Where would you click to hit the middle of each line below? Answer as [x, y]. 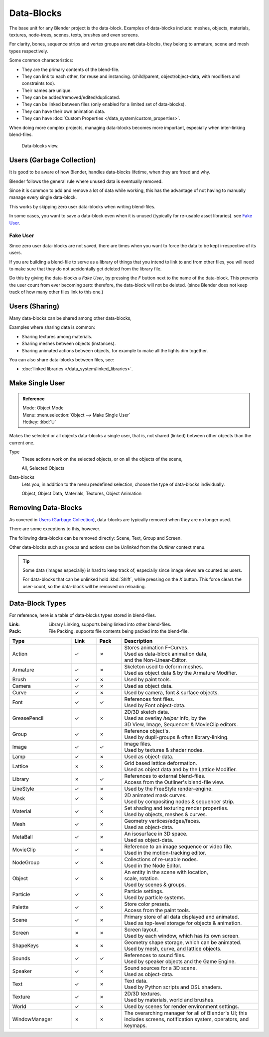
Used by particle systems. [155, 897]
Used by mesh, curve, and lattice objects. [173, 949]
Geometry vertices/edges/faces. [162, 821]
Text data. [136, 981]
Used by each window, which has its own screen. [182, 936]
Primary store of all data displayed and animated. [182, 917]
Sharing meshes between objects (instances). [69, 344]
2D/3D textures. [143, 994]
